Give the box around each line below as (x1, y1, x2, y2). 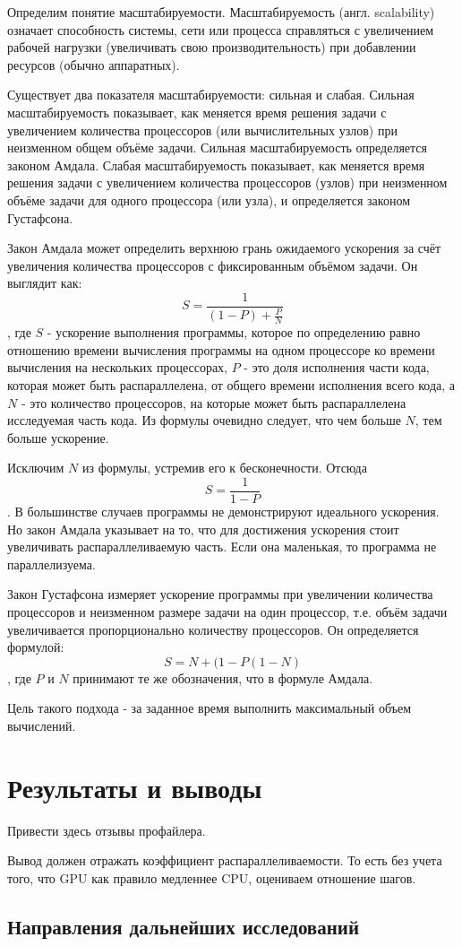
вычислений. (7, 716, 76, 734)
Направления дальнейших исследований (7, 912, 359, 940)
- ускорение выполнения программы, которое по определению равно (47, 323, 421, 342)
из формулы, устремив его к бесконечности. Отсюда (82, 458, 367, 477)
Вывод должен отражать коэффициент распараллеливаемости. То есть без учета (7, 851, 442, 870)
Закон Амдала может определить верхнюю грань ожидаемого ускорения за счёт (7, 239, 441, 257)
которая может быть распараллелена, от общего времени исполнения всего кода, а (7, 375, 456, 394)
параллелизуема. (7, 554, 96, 573)
